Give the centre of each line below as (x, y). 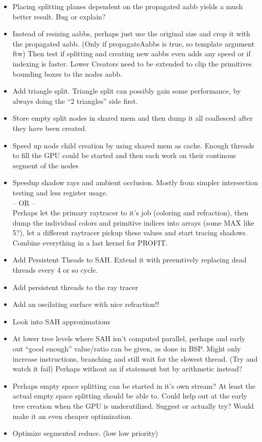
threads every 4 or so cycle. (55, 270)
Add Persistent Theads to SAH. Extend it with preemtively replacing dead (129, 260)
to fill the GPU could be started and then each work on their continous (124, 155)
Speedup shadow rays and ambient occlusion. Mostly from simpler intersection (135, 182)
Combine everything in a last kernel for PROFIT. (90, 242)
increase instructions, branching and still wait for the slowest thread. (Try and (135, 358)
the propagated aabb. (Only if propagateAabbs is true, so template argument (134, 43)
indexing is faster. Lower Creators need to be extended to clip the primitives (132, 63)
